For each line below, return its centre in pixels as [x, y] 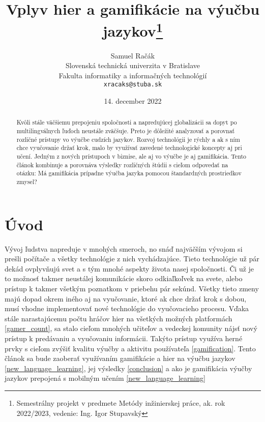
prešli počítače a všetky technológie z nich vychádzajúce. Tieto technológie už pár [132, 259]
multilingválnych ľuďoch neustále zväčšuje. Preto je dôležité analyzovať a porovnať [126, 131]
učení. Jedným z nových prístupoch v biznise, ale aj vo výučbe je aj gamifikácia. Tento [131, 156]
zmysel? [27, 182]
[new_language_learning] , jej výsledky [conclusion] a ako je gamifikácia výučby [128, 368]
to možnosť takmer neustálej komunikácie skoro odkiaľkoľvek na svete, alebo [124, 278]
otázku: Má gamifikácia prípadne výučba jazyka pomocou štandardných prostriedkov [129, 173]
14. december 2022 [133, 101]
